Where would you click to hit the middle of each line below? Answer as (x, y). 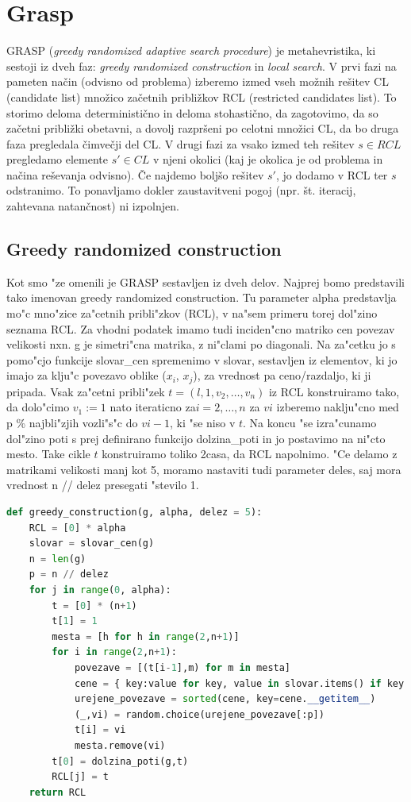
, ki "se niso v (202, 423)
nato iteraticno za (153, 407)
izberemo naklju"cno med (338, 407)
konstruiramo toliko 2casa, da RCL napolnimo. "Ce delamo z (250, 454)
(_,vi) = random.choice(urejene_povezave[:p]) (199, 714)
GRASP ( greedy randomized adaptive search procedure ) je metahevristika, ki (191, 50)
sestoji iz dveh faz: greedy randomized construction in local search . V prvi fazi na (202, 66)
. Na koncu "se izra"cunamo (310, 423)
